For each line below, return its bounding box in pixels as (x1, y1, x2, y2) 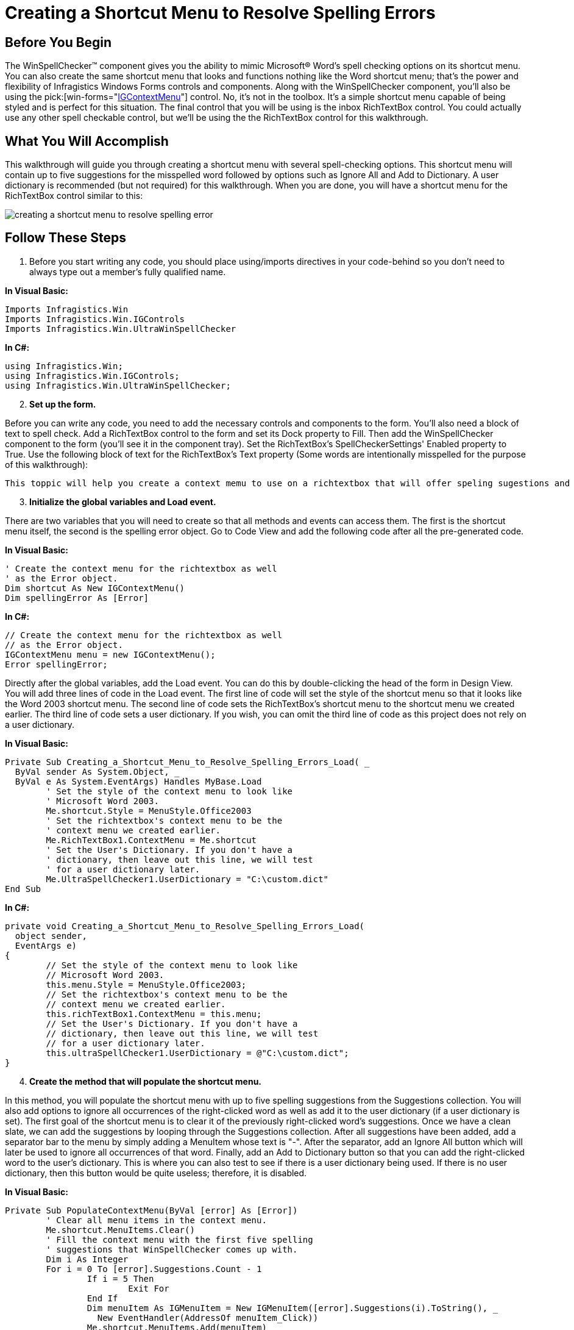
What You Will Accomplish (5, 133, 169, 149)
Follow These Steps (5, 230, 126, 246)
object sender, (15, 930, 87, 941)
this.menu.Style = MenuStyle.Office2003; (46, 979, 247, 990)
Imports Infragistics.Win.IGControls (5, 314, 185, 324)
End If (87, 1293, 118, 1303)
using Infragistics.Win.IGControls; (5, 370, 180, 381)
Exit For (128, 1283, 169, 1293)
